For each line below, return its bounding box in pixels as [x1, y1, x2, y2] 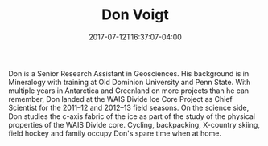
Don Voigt [101, 6, 169, 24]
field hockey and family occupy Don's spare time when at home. [8, 128, 221, 138]
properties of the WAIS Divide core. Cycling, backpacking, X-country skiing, [8, 120, 260, 129]
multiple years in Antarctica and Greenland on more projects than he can [8, 86, 249, 95]
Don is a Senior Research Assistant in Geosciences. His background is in [8, 68, 249, 78]
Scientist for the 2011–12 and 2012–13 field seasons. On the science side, [8, 103, 249, 112]
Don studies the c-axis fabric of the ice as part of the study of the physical [8, 111, 256, 121]
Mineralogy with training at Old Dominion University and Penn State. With [8, 77, 251, 87]
